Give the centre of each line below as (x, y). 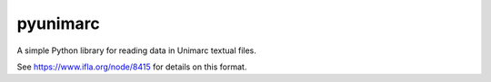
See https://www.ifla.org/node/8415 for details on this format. (132, 67)
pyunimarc (58, 23)
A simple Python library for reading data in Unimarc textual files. (136, 50)
